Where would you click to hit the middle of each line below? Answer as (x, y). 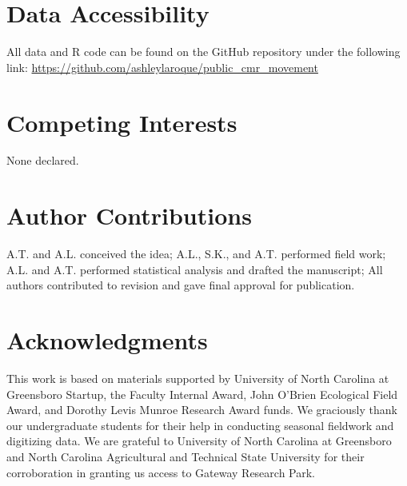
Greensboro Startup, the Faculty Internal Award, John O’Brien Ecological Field (202, 394)
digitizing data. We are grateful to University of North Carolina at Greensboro (199, 441)
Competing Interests (122, 122)
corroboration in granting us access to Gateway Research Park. (161, 472)
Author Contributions (129, 215)
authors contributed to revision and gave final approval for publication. (181, 285)
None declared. (43, 160)
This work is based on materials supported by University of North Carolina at (198, 378)
